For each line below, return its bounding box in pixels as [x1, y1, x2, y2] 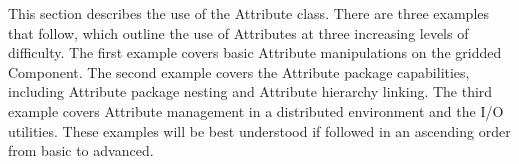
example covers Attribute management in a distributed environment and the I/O [8, 100, 504, 121]
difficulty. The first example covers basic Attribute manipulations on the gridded [8, 42, 502, 63]
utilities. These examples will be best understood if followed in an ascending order [8, 120, 511, 141]
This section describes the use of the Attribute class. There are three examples [8, 3, 490, 23]
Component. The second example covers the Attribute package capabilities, [8, 61, 470, 82]
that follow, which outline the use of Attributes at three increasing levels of [8, 22, 469, 43]
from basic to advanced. [8, 140, 154, 161]
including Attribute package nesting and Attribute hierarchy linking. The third [8, 81, 493, 102]
